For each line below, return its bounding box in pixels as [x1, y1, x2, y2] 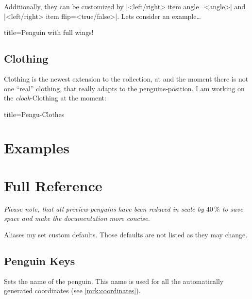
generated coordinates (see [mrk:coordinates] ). [4, 285, 141, 296]
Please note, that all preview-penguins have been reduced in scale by [4, 203, 204, 214]
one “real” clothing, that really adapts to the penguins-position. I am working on [4, 83, 245, 93]
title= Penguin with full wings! [4, 27, 94, 37]
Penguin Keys [4, 253, 75, 268]
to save [222, 203, 243, 214]
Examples [4, 137, 69, 157]
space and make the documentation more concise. [4, 213, 150, 223]
